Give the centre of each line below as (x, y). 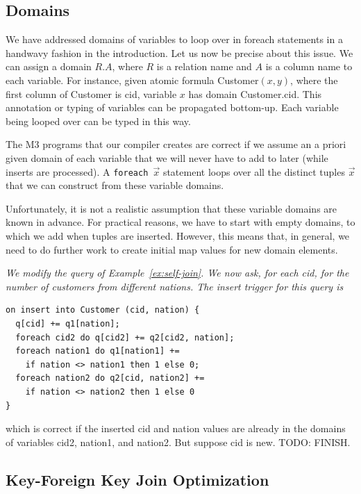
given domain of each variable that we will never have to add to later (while (167, 157)
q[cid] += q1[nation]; (68, 323)
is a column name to (309, 66)
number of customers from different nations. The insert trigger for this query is (175, 286)
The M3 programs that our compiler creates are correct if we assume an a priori (176, 144)
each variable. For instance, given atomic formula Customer (132, 80)
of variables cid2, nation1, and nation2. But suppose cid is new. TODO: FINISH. (178, 442)
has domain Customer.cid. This (255, 93)
